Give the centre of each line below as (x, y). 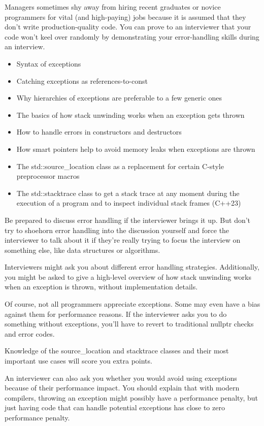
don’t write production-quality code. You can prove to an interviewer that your (128, 27)
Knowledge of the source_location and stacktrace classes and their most (117, 351)
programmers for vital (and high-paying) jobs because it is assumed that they (125, 17)
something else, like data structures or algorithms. (82, 250)
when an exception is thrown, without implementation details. (101, 287)
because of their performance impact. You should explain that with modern (122, 388)
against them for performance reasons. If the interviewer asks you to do (116, 314)
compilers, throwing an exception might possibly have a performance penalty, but (131, 397)
